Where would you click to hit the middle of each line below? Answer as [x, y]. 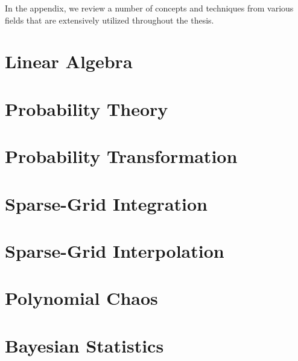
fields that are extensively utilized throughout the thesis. [109, 20]
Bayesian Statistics [84, 345]
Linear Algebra [69, 61]
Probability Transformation [121, 156]
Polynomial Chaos [81, 298]
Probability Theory [87, 108]
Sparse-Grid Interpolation [115, 250]
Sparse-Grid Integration [106, 203]
